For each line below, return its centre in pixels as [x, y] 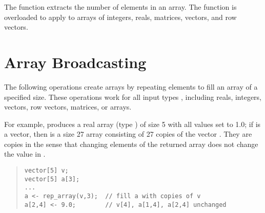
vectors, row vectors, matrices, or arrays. [68, 107]
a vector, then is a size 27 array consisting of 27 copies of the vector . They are [128, 134]
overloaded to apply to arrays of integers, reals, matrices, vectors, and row [120, 17]
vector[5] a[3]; [52, 179]
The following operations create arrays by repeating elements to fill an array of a [131, 86]
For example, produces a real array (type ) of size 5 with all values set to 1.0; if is [132, 124]
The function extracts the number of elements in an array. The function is [120, 7]
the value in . [25, 154]
